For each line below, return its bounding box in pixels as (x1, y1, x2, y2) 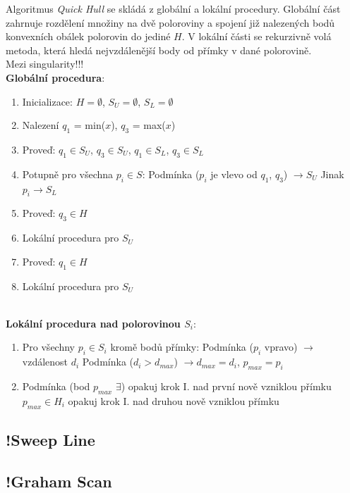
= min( (73, 118, 106, 132)
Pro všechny (22, 339, 75, 354)
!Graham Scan (6, 470, 112, 492)
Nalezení (22, 118, 59, 132)
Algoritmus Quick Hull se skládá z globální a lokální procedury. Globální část (6, 1, 341, 15)
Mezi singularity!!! (6, 56, 84, 71)
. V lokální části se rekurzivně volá (181, 29, 332, 44)
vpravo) (264, 339, 298, 354)
